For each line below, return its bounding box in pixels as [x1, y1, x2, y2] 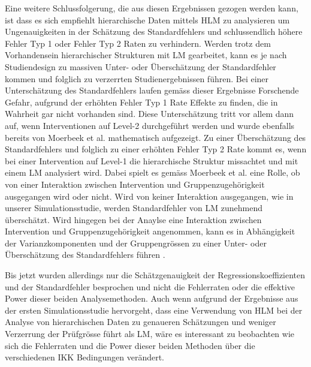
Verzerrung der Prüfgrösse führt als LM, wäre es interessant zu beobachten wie [5, 327, 295, 340]
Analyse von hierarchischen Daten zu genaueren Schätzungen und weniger [5, 315, 276, 328]
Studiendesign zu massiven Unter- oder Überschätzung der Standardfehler [5, 60, 276, 73]
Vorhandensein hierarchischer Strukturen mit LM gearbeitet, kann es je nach [5, 49, 287, 61]
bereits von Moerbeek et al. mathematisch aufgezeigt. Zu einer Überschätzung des [5, 131, 306, 143]
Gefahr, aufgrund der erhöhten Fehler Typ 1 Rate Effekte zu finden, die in [5, 95, 278, 108]
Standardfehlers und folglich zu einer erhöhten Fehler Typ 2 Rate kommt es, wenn [5, 143, 307, 155]
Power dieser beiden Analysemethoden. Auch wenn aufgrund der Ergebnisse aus [5, 292, 298, 305]
